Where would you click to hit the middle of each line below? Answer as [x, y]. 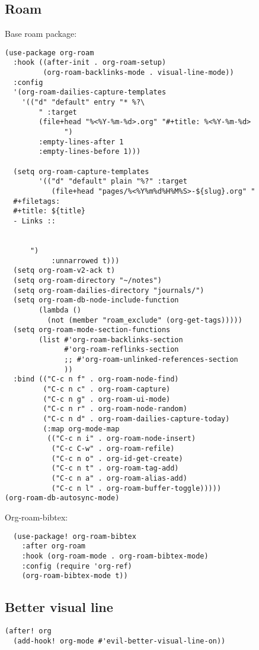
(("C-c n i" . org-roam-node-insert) [121, 439]
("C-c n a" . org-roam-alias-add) [119, 479]
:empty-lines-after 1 [81, 142]
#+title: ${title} [49, 211]
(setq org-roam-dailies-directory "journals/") [109, 290]
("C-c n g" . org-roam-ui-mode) [107, 399]
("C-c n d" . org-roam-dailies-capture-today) [136, 419]
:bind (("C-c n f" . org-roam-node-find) [96, 379]
